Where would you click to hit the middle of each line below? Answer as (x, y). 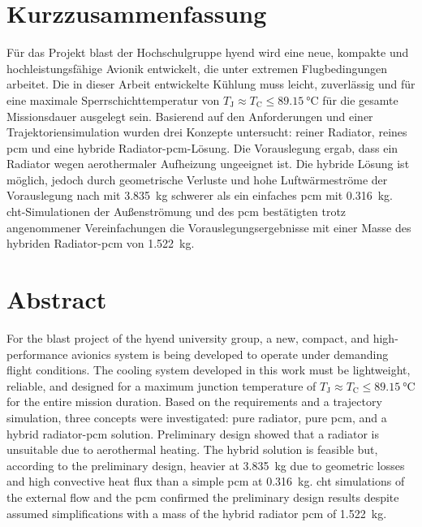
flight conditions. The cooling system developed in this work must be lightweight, (209, 370)
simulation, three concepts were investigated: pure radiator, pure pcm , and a (197, 417)
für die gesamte (360, 99)
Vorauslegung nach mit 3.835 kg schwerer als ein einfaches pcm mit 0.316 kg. (200, 195)
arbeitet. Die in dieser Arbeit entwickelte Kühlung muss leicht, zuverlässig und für (211, 84)
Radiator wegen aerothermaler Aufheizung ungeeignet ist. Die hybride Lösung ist (208, 164)
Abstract (57, 299)
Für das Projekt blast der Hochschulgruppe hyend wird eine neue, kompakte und (208, 52)
